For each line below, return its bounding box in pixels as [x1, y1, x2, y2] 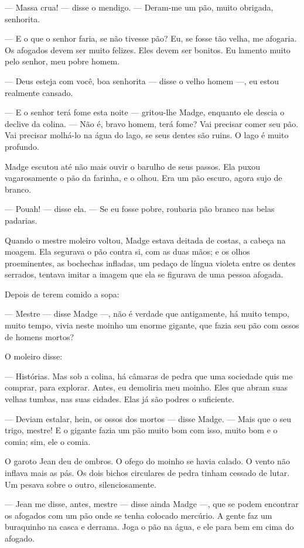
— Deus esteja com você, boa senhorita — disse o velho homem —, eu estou [5, 74, 279, 87]
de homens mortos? [5, 330, 74, 342]
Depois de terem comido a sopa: [5, 287, 119, 300]
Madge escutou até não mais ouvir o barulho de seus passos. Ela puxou [5, 160, 260, 172]
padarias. [5, 214, 37, 226]
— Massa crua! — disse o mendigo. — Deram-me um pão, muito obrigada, [5, 1, 274, 13]
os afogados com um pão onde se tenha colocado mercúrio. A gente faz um [5, 509, 272, 521]
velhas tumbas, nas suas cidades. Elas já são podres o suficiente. [5, 393, 234, 405]
